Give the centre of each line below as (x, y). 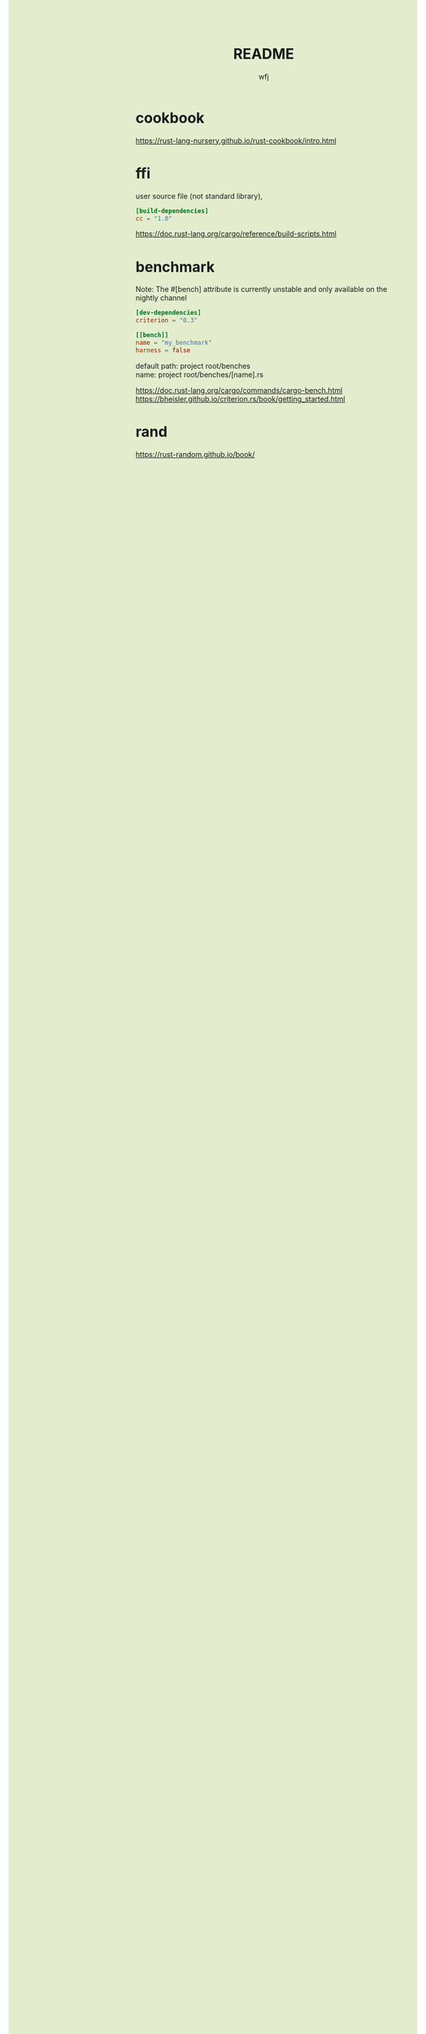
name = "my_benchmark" (174, 343)
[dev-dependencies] (168, 313)
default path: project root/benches (193, 365)
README (263, 54)
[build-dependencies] (172, 211)
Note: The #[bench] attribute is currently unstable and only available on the (261, 290)
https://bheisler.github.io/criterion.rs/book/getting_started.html (240, 399)
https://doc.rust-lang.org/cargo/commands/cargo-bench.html (239, 390)
